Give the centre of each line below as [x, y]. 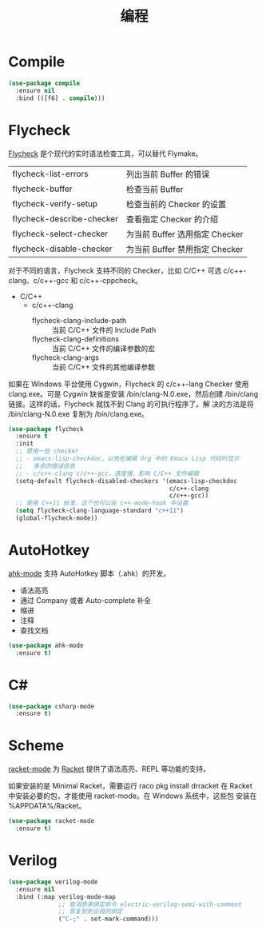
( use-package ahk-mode [46, 645]
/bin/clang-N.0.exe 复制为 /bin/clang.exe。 [79, 413]
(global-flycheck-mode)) [57, 518]
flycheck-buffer [43, 189]
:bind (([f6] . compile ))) [60, 98]
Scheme [36, 746]
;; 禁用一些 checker [47, 451]
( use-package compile [44, 83]
